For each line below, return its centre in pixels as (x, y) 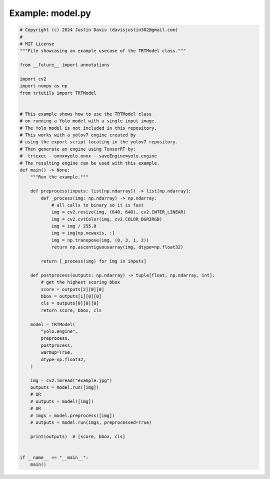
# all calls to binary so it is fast (97, 205)
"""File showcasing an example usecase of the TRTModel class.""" (103, 51)
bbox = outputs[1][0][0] (71, 296)
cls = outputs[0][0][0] (70, 303)
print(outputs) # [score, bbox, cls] (78, 436)
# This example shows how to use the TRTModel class (86, 114)
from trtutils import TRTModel (58, 93)
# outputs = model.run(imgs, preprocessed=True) (91, 423)
